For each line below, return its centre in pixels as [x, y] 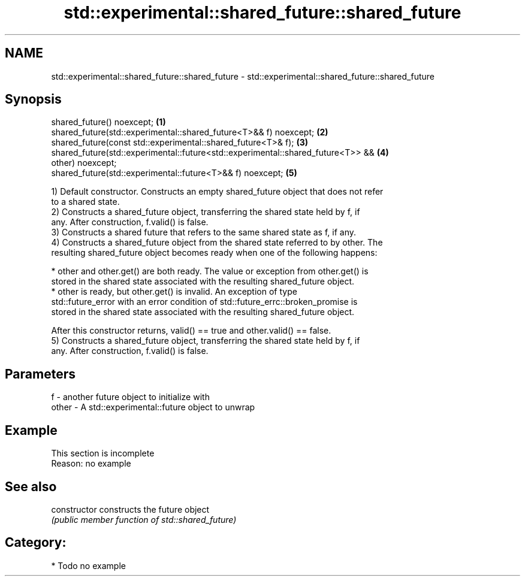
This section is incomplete [103, 453]
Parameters [40, 374]
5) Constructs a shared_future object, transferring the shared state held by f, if [206, 341]
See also [31, 486]
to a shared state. [85, 202]
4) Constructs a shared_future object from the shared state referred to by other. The [217, 243]
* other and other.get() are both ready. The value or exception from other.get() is [210, 271]
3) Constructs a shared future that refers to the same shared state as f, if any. [204, 232]
